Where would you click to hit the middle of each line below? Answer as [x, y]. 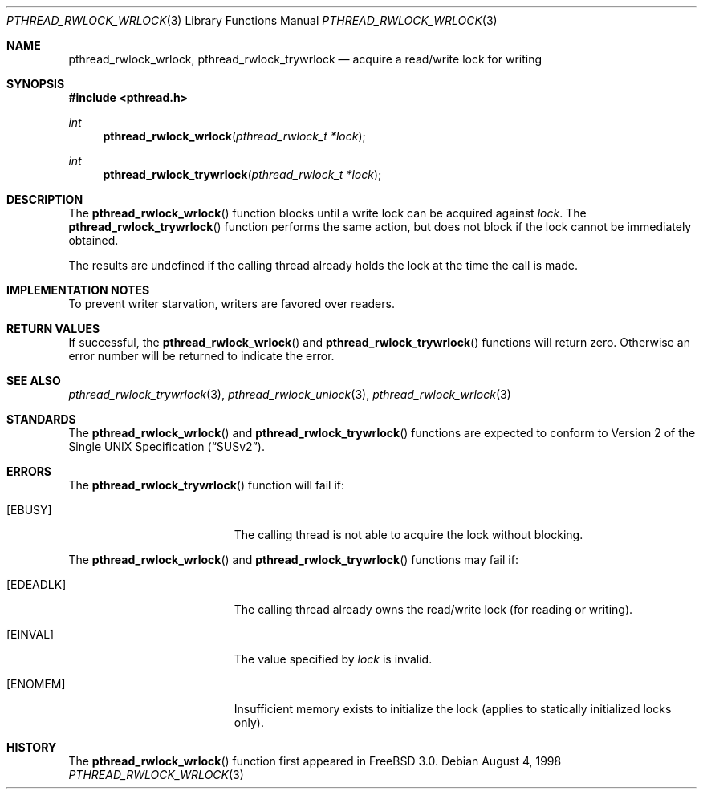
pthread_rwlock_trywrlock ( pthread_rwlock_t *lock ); [242, 174]
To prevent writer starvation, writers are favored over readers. [232, 304]
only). [249, 722]
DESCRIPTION [45, 199]
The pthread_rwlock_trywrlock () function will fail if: [207, 485]
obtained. [93, 240]
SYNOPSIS [36, 84]
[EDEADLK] [37, 584]
